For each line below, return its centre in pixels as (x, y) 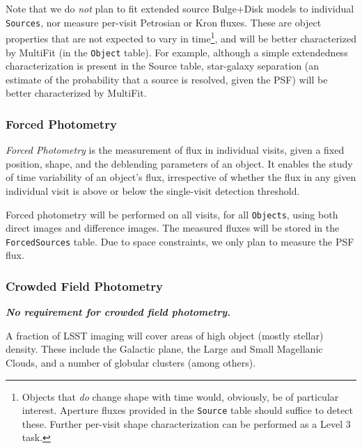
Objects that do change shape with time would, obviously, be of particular (180, 396)
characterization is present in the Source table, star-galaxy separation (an (163, 66)
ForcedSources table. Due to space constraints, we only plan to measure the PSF (180, 241)
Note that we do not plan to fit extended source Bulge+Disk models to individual (180, 8)
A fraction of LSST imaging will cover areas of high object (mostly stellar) (165, 335)
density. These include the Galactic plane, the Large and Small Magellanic (164, 349)
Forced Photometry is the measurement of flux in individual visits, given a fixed (175, 150)
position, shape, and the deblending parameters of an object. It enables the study (179, 163)
